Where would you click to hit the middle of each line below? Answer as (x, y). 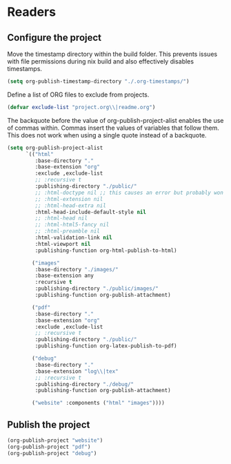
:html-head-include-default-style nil (91, 212)
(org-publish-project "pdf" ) (49, 447)
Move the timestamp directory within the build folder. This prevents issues (112, 54)
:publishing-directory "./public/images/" (97, 289)
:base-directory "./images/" (77, 269)
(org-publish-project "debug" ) (52, 453)
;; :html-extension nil (69, 199)
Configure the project (54, 38)
